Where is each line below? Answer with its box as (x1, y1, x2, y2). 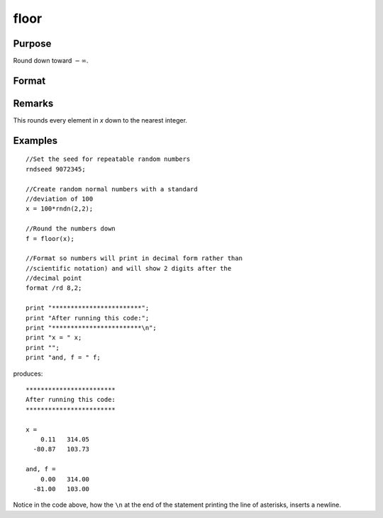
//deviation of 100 (26, 195, 94, 203)
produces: (13, 369, 43, 378)
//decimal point (26, 274, 82, 283)
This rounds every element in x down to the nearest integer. (13, 116, 188, 124)
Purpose (13, 38, 52, 50)
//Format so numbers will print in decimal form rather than (26, 254, 243, 262)
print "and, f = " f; (26, 354, 101, 361)
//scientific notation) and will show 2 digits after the (26, 264, 232, 272)
